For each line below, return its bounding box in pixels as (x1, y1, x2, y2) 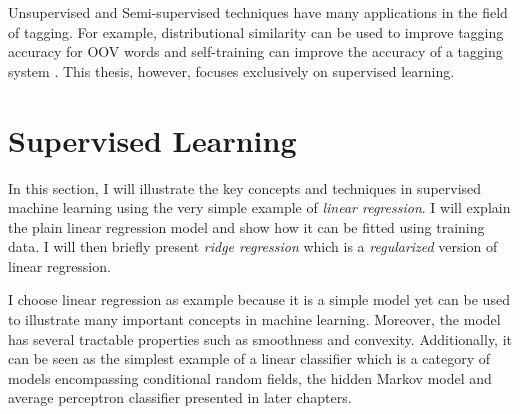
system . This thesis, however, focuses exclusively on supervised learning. (8, 60, 455, 81)
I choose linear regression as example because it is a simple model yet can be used (8, 289, 510, 310)
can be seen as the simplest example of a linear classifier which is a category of (8, 348, 491, 369)
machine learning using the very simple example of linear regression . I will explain (8, 197, 511, 218)
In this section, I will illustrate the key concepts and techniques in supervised (8, 177, 482, 198)
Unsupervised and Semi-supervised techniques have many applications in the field (8, 2, 508, 22)
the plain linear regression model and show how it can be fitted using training (8, 216, 485, 237)
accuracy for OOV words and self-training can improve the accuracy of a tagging (8, 41, 503, 62)
